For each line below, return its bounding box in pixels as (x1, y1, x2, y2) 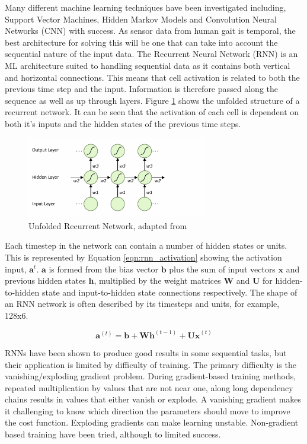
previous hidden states (5, 274, 86, 287)
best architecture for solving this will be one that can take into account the (5, 36, 278, 48)
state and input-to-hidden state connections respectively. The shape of (42, 286, 298, 298)
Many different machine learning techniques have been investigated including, (5, 1, 286, 13)
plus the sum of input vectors (169, 262, 276, 275)
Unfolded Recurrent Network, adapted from (28, 219, 187, 231)
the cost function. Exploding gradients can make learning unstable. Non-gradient (5, 416, 299, 429)
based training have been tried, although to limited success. (5, 428, 221, 440)
